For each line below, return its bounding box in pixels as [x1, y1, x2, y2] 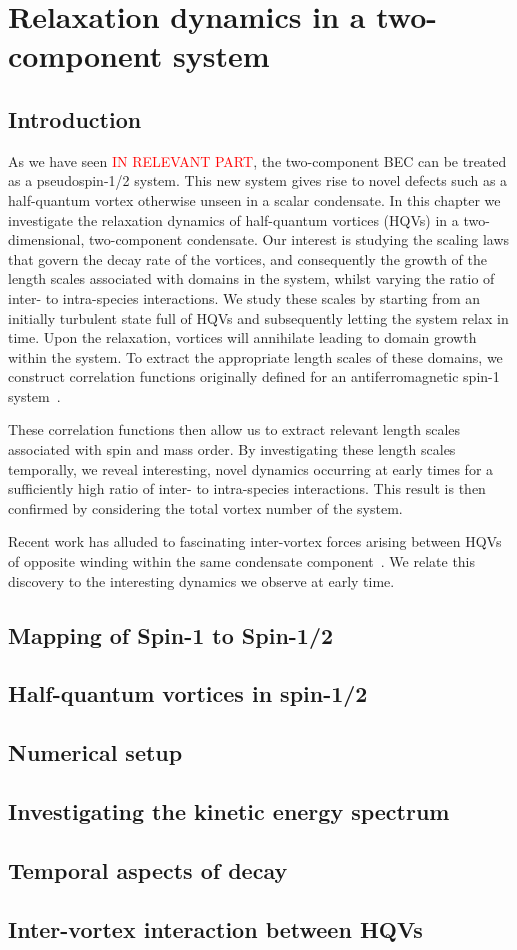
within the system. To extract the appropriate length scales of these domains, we [8, 346, 503, 367]
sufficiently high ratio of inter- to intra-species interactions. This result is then [8, 478, 486, 499]
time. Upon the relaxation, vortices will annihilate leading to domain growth [8, 327, 477, 348]
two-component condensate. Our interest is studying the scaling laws [88, 229, 510, 250]
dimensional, [8, 229, 85, 250]
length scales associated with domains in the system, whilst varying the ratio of [8, 268, 495, 289]
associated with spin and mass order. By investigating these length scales [8, 439, 456, 460]
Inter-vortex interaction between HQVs [8, 913, 423, 944]
